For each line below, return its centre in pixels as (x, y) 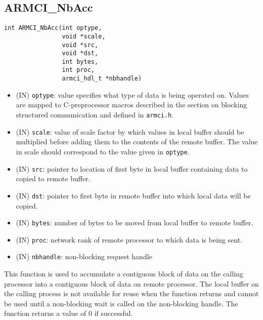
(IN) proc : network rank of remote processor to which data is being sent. (129, 239)
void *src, (80, 45)
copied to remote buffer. (53, 178)
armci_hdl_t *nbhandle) (102, 79)
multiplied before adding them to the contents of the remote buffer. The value (137, 142)
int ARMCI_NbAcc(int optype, (53, 28)
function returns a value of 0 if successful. (69, 313)
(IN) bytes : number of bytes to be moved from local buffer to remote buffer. (135, 223)
